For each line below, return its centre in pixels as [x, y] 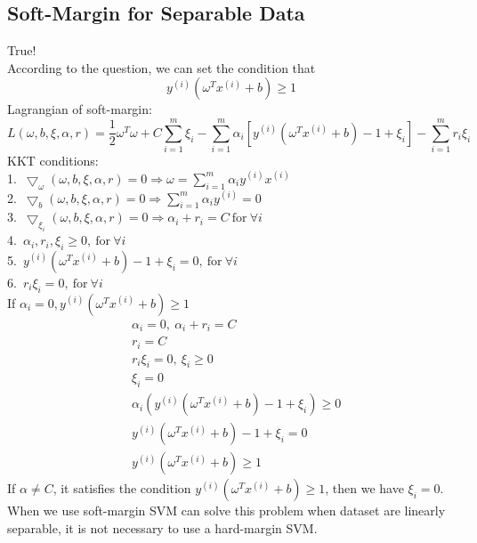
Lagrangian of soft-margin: [80, 109]
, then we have [364, 488]
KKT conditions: [53, 161]
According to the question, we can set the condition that [162, 67]
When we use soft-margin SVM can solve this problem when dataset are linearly [226, 511]
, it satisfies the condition [122, 488]
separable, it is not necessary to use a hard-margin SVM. [162, 527]
